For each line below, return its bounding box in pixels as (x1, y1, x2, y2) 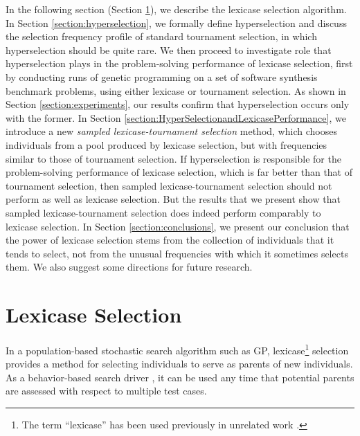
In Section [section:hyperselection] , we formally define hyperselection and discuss (6, 15, 347, 30)
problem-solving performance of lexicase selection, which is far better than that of (6, 165, 353, 179)
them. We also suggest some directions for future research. (6, 260, 253, 274)
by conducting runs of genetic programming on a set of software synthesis (6, 69, 318, 84)
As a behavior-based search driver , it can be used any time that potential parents (6, 370, 354, 384)
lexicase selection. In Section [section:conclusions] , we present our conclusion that (6, 219, 350, 233)
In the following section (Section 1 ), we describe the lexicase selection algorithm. (6, 2, 347, 16)
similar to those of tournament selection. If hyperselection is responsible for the (6, 151, 341, 165)
